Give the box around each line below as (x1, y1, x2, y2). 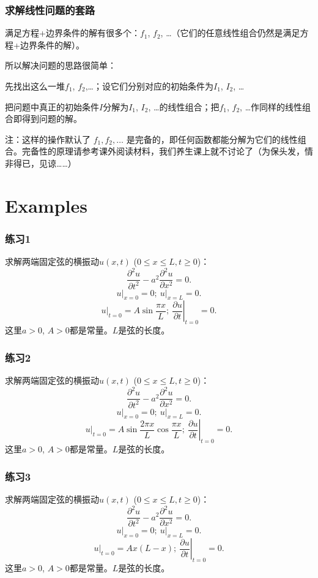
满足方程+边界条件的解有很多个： (5, 26, 140, 39)
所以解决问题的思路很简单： (5, 59, 116, 72)
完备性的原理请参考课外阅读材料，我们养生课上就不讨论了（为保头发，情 (21, 145, 313, 158)
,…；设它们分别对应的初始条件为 (85, 80, 213, 92)
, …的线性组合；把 (148, 100, 220, 113)
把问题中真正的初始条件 (5, 100, 99, 113)
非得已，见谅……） (5, 156, 76, 169)
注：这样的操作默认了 (5, 132, 91, 145)
